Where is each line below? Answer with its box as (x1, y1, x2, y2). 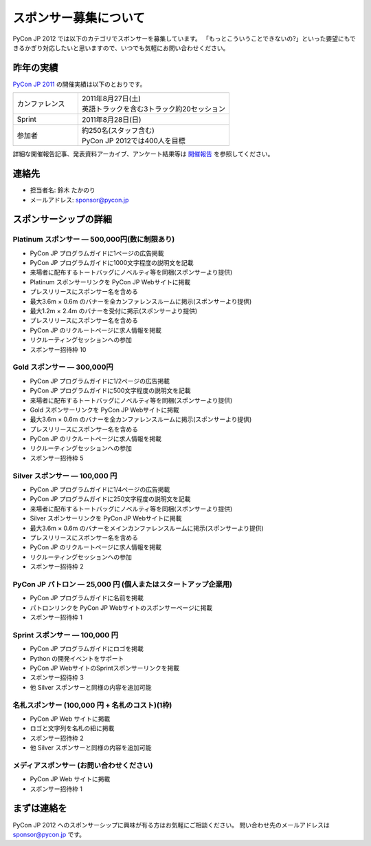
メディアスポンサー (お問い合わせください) (12, 761, 153, 770)
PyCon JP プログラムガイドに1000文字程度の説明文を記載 (30, 259, 194, 267)
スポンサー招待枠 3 (30, 673, 84, 681)
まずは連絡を (12, 803, 67, 814)
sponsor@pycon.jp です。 (12, 830, 86, 838)
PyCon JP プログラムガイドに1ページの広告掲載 (30, 248, 164, 257)
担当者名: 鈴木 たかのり (30, 186, 95, 194)
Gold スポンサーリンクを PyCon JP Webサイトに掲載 (30, 405, 180, 414)
